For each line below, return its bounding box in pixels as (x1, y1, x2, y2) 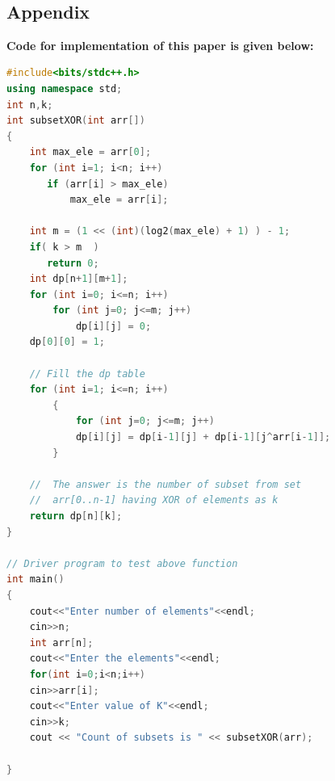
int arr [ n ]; (29, 636, 94, 649)
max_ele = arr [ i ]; (69, 194, 169, 206)
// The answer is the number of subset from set (29, 478, 302, 490)
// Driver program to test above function (6, 557, 238, 569)
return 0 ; (47, 257, 99, 269)
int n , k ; (6, 99, 53, 111)
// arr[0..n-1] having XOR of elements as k (29, 494, 278, 506)
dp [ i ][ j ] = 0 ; (75, 320, 152, 332)
